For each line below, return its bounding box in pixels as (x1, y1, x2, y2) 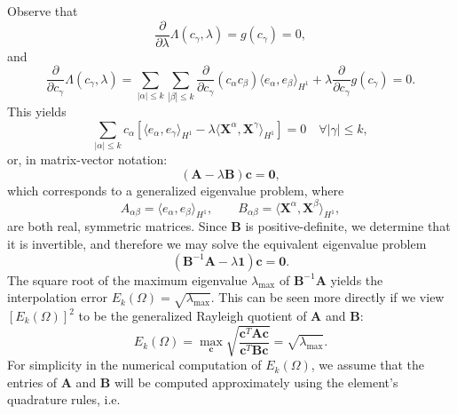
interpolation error (7, 288, 107, 307)
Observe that (7, 2, 78, 20)
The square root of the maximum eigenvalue (7, 270, 248, 289)
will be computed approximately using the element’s (114, 372, 398, 391)
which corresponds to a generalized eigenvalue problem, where (7, 180, 344, 199)
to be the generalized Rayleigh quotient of (78, 307, 307, 324)
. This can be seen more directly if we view (210, 288, 445, 307)
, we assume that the (311, 355, 425, 374)
